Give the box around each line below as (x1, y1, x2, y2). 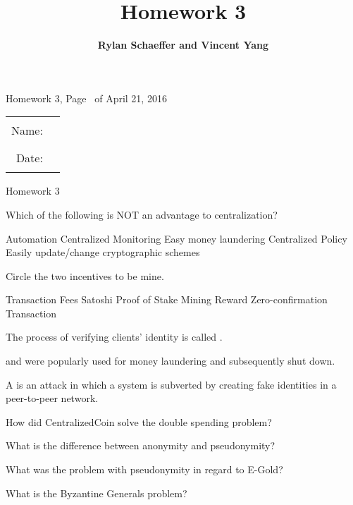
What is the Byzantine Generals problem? (6, 485, 187, 500)
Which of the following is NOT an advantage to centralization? (6, 207, 278, 221)
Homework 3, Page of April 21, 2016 (6, 90, 167, 105)
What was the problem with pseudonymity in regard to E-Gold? (6, 462, 283, 477)
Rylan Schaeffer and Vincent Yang (97, 37, 269, 52)
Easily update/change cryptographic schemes (6, 245, 200, 260)
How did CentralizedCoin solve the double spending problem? (6, 414, 272, 429)
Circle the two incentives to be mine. (6, 268, 164, 283)
